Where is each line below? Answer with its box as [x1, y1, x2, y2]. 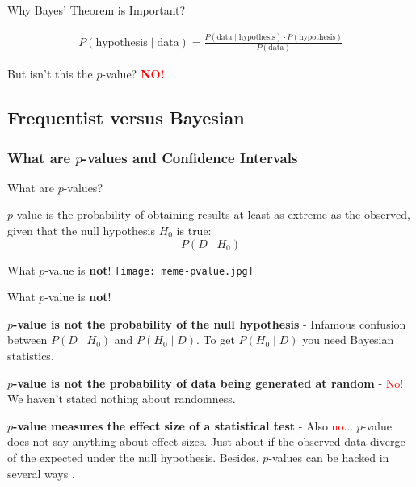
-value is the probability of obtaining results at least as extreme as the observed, [13, 206, 410, 223]
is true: [176, 222, 212, 239]
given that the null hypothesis [7, 222, 155, 239]
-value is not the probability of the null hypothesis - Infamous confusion [13, 315, 406, 332]
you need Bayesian [302, 331, 394, 348]
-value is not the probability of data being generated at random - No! [13, 374, 404, 391]
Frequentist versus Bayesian [7, 105, 245, 130]
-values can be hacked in [268, 449, 389, 466]
